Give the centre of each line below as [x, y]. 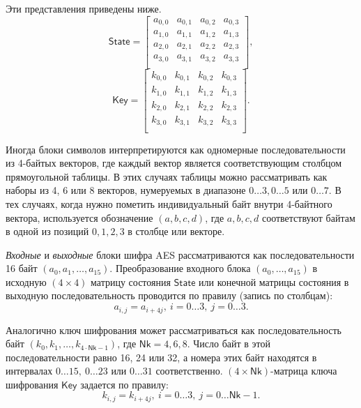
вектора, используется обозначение [79, 217]
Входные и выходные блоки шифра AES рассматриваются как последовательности [180, 254]
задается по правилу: [124, 384]
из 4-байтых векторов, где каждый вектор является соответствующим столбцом [174, 163]
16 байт [22, 268]
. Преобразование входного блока [180, 268]
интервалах [29, 371]
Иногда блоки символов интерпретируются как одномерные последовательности [176, 149]
